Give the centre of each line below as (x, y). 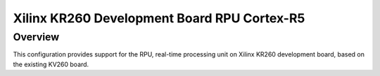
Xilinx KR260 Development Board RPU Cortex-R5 (159, 18)
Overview (36, 37)
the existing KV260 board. (51, 64)
